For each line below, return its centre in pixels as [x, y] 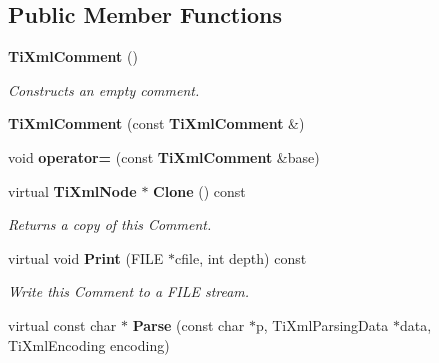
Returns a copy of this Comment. [110, 224]
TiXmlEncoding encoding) [89, 344]
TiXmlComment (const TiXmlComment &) [156, 123]
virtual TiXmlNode [72, 190]
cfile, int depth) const [241, 257]
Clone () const [199, 190]
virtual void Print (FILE [86, 257]
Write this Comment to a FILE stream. [129, 291]
